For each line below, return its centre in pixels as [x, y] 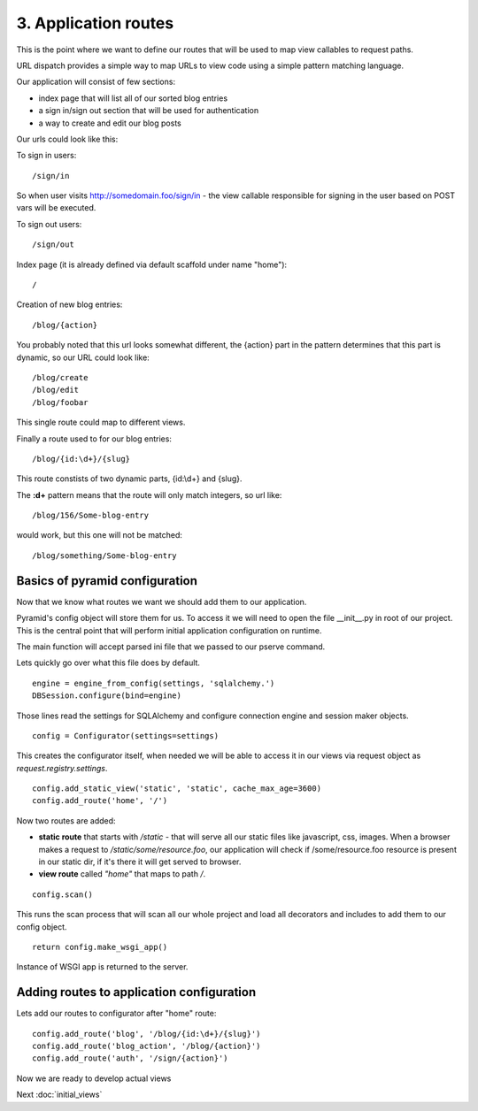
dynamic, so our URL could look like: [83, 357]
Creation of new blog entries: [69, 304]
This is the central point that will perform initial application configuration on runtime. [169, 630]
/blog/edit [56, 390]
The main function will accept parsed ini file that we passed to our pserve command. [171, 647]
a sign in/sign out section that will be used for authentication [149, 111]
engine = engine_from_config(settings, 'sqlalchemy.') [154, 683]
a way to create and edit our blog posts [110, 123]
